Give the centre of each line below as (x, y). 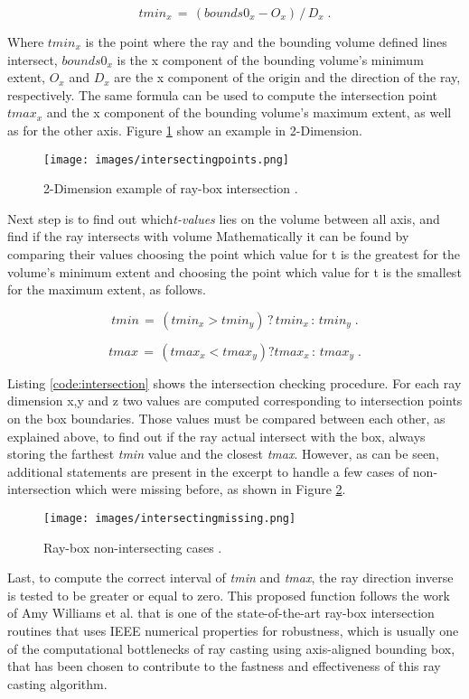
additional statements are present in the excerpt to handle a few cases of (208, 471)
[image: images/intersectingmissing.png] (170, 518)
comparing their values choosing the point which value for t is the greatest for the (234, 254)
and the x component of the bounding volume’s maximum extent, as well (249, 112)
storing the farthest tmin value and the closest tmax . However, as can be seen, (223, 454)
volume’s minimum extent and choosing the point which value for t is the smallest (234, 271)
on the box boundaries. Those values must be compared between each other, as (226, 418)
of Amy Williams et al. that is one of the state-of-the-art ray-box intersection (221, 613)
